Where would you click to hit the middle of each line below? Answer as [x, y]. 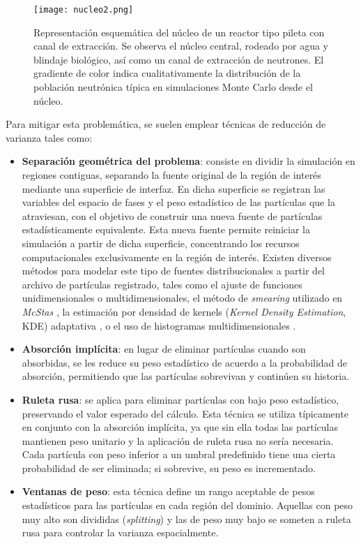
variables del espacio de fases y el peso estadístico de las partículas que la [178, 202]
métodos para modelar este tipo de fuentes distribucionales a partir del [173, 271]
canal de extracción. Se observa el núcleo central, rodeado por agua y [181, 46]
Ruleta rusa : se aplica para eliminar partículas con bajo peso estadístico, [180, 399]
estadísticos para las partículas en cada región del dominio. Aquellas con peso [187, 505]
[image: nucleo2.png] [84, 10]
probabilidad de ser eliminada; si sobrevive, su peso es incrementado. [169, 468]
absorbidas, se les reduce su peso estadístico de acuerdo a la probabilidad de [185, 362]
